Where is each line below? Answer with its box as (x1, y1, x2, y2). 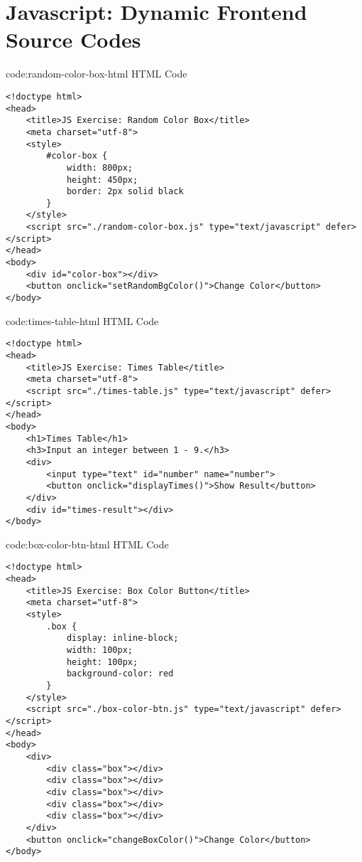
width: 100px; (66, 645, 133, 655)
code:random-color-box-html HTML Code (6, 66, 187, 81)
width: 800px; (66, 162, 133, 173)
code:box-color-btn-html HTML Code (6, 536, 169, 551)
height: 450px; (66, 174, 138, 185)
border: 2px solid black (66, 186, 184, 197)
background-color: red (66, 669, 174, 679)
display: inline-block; (66, 633, 179, 644)
